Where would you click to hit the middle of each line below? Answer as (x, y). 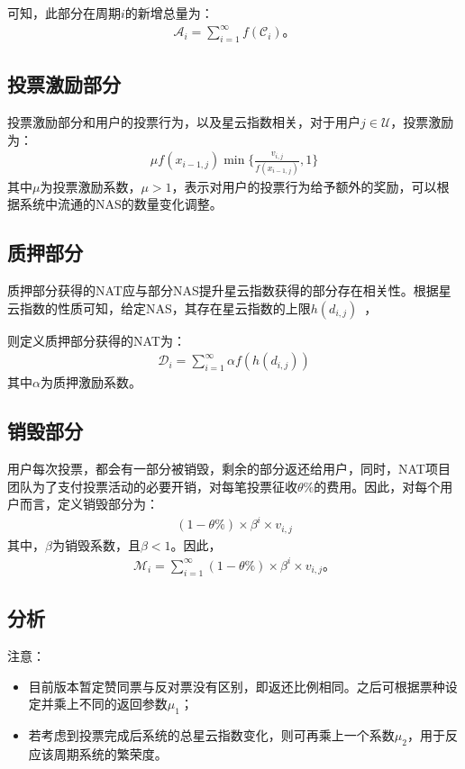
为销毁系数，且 (96, 544)
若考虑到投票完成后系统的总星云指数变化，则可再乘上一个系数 (211, 734)
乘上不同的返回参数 (110, 704)
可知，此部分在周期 (64, 13)
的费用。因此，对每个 (377, 486)
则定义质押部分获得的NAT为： (96, 340)
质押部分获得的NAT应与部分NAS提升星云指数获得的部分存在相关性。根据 (223, 290)
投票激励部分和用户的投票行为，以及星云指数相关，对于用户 (184, 122)
